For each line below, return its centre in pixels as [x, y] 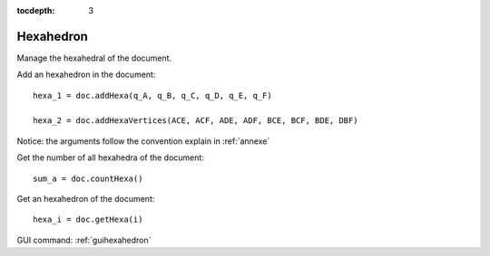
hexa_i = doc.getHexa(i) [88, 220]
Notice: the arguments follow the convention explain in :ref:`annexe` [143, 141]
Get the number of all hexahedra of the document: [110, 157]
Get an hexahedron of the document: [86, 199]
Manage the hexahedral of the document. [94, 58]
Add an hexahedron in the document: [86, 75]
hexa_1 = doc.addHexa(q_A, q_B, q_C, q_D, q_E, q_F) [152, 95]
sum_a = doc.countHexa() [88, 178]
